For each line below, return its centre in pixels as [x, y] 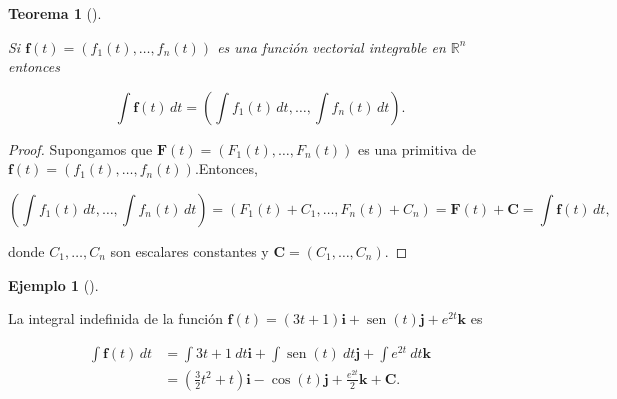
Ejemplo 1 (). [53, 284]
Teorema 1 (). [55, 13]
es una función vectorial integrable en [331, 46]
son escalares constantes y [189, 250]
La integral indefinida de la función [115, 318]
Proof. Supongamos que [80, 148]
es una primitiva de [417, 148]
